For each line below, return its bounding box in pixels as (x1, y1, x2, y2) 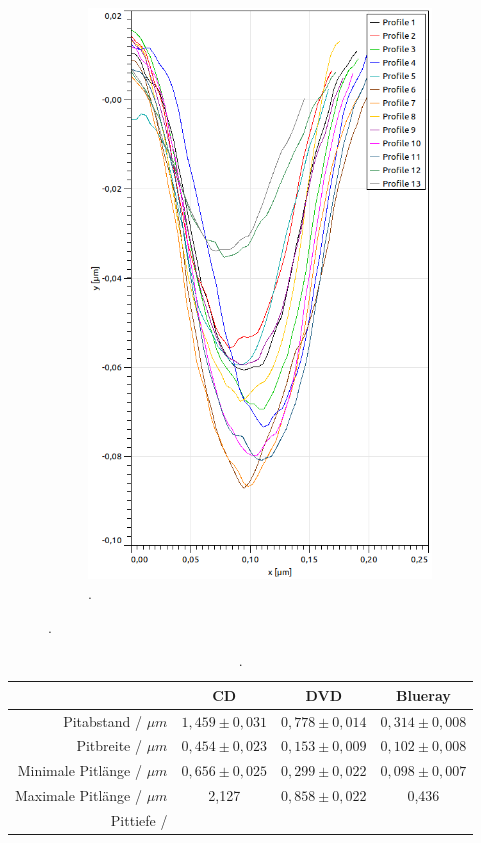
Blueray (396, 684, 451, 705)
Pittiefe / (110, 810, 168, 830)
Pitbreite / (76, 735, 142, 756)
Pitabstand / (63, 710, 142, 731)
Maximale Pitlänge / (15, 785, 142, 806)
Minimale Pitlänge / (17, 760, 142, 781)
